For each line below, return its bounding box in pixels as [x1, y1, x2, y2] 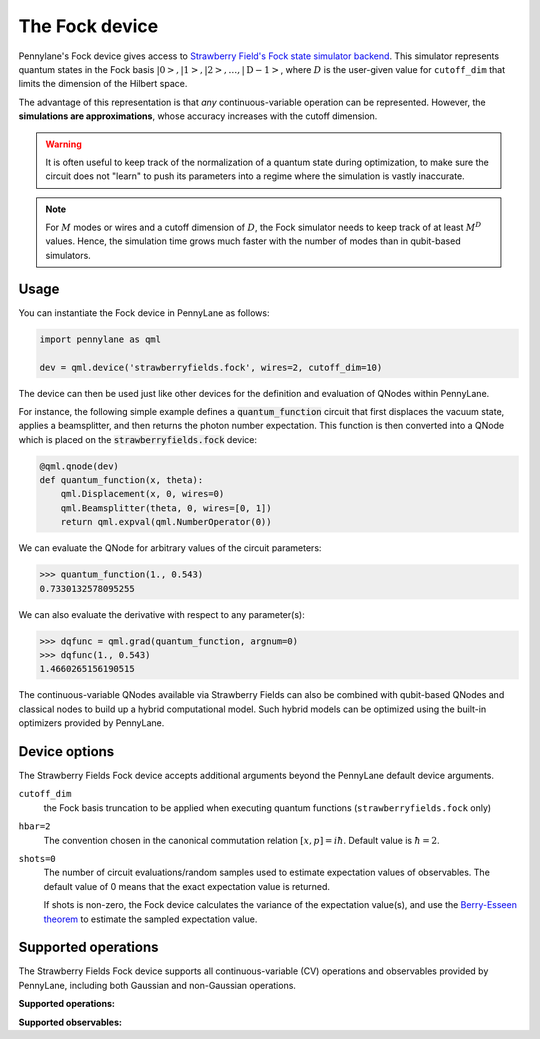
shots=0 [18, 853, 57, 864]
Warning [45, 138, 82, 150]
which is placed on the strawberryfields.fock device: [18, 433, 257, 445]
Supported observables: [18, 1016, 122, 1028]
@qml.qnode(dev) [39, 460, 120, 472]
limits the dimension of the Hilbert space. [18, 78, 188, 90]
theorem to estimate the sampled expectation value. [43, 913, 258, 925]
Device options [18, 743, 115, 760]
